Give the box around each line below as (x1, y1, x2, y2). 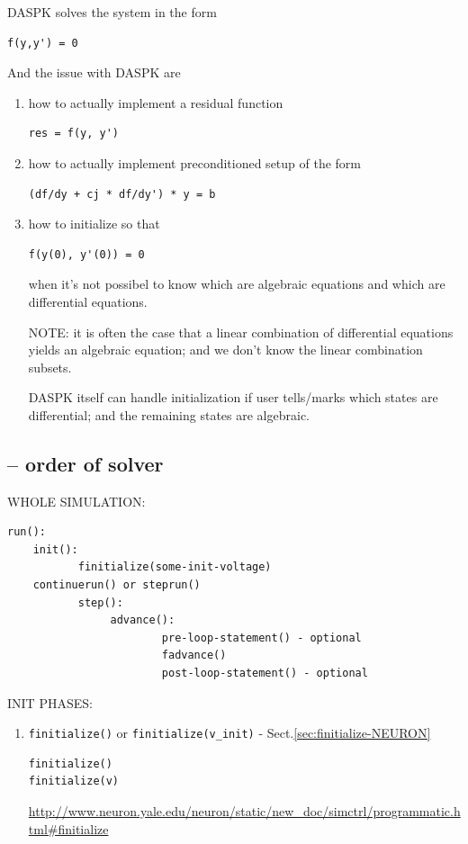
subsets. (28, 357, 72, 376)
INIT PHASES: (7, 693, 93, 712)
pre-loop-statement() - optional (161, 631, 362, 644)
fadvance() (161, 649, 227, 662)
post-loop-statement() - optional (161, 667, 368, 680)
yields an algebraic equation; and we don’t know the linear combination (28, 340, 423, 359)
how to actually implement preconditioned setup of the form (28, 153, 362, 172)
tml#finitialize (28, 819, 109, 838)
